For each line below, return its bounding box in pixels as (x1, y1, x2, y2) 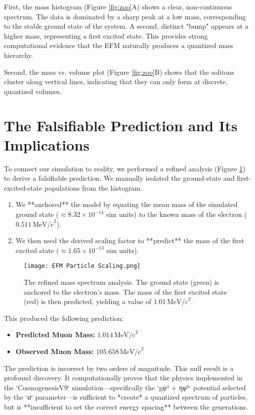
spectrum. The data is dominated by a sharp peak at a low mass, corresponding (4, 11, 246, 21)
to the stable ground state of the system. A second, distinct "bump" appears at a (4, 21, 249, 31)
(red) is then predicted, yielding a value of (24, 296, 152, 307)
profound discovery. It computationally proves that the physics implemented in (4, 372, 243, 383)
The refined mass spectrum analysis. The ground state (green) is (24, 277, 219, 287)
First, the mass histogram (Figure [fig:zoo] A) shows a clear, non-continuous (4, 1, 232, 11)
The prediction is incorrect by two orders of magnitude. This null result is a (4, 363, 234, 373)
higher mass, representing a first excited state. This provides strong (4, 30, 208, 41)
